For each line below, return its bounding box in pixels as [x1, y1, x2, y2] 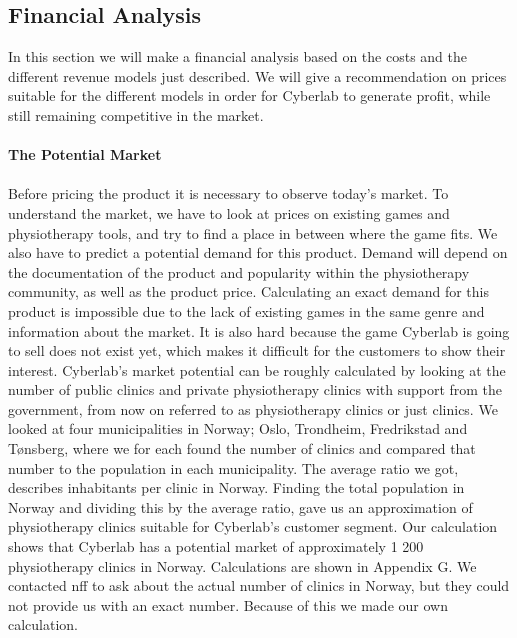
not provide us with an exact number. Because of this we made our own [8, 594, 448, 615]
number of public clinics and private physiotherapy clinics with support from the [8, 379, 503, 400]
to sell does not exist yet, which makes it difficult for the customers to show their [8, 340, 506, 361]
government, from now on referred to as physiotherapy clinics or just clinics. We [8, 398, 498, 419]
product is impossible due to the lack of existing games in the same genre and [8, 300, 485, 321]
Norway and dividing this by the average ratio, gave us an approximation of [8, 496, 473, 517]
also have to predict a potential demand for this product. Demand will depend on [8, 242, 508, 263]
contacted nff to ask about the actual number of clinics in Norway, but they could [8, 575, 510, 596]
